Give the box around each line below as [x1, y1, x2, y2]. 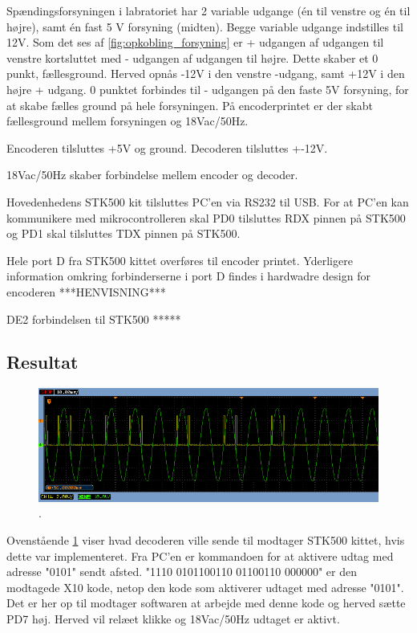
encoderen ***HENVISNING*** [6, 283, 166, 300]
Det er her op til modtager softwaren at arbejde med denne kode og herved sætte [6, 594, 406, 611]
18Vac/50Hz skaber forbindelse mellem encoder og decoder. [6, 166, 298, 183]
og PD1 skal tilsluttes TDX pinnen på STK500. [6, 225, 241, 242]
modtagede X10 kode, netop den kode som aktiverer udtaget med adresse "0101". [6, 578, 404, 595]
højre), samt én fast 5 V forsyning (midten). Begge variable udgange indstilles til [6, 18, 403, 35]
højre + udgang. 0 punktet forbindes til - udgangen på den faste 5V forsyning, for [6, 80, 409, 97]
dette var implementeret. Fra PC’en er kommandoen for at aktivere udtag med [6, 547, 394, 564]
